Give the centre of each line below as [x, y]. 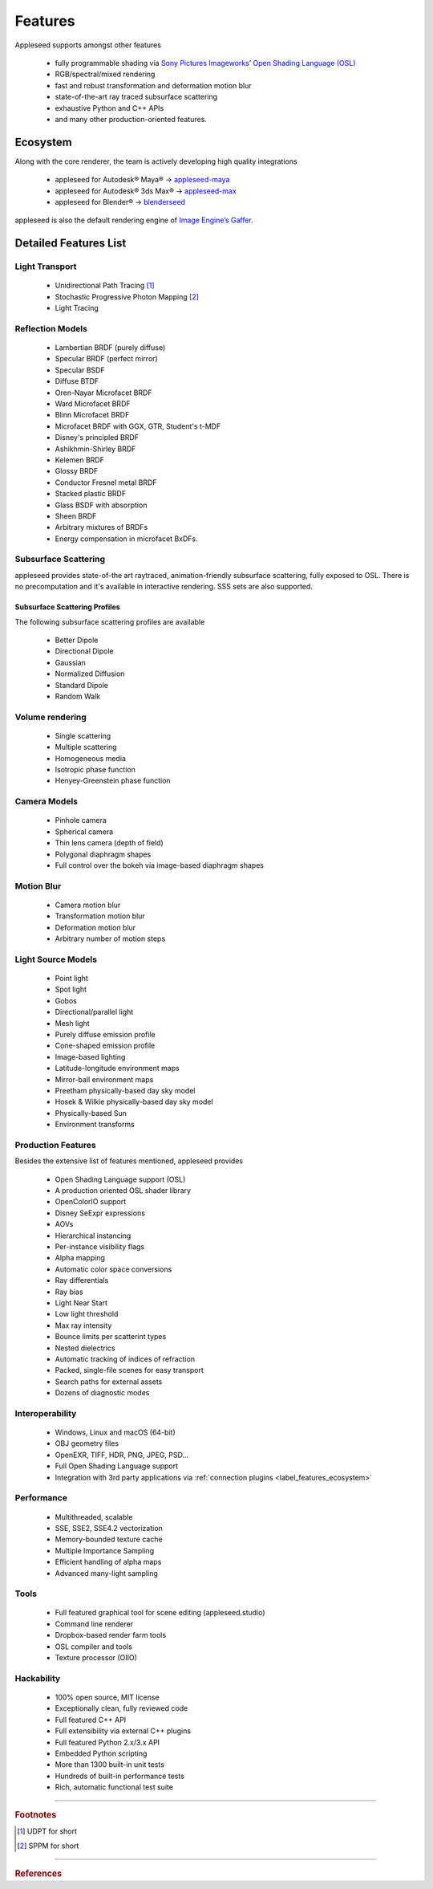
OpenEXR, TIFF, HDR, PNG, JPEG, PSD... [122, 1455]
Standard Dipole [81, 685]
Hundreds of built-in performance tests [119, 1776]
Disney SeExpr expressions [100, 1213]
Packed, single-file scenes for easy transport [129, 1370]
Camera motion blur [88, 905]
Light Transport [46, 267]
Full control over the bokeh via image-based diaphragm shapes [160, 865]
